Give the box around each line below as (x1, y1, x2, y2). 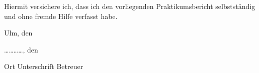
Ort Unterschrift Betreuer (4, 61, 83, 71)
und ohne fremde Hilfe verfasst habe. (4, 10, 118, 21)
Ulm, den (4, 27, 33, 38)
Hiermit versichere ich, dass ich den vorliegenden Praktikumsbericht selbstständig (4, 1, 255, 11)
